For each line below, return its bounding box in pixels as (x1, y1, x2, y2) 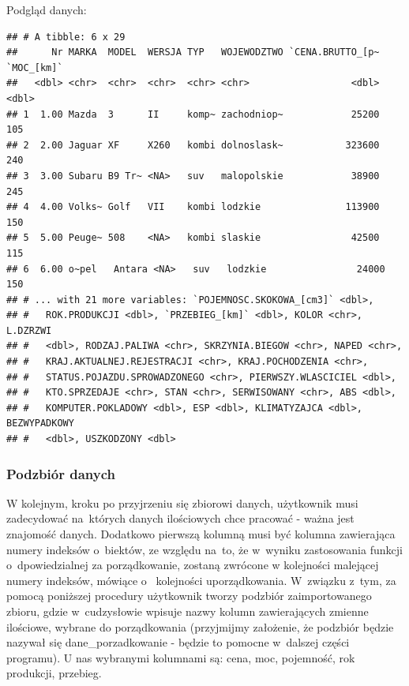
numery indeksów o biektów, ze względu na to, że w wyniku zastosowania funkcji (6, 541, 403, 557)
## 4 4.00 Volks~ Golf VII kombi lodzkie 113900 (6, 201, 380, 213)
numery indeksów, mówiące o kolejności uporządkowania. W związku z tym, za (6, 572, 396, 588)
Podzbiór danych (6, 463, 115, 483)
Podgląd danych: (6, 2, 87, 17)
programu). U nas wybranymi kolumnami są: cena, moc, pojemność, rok (6, 649, 355, 665)
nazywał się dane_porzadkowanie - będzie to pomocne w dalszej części (6, 634, 350, 650)
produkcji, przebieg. (6, 665, 102, 681)
